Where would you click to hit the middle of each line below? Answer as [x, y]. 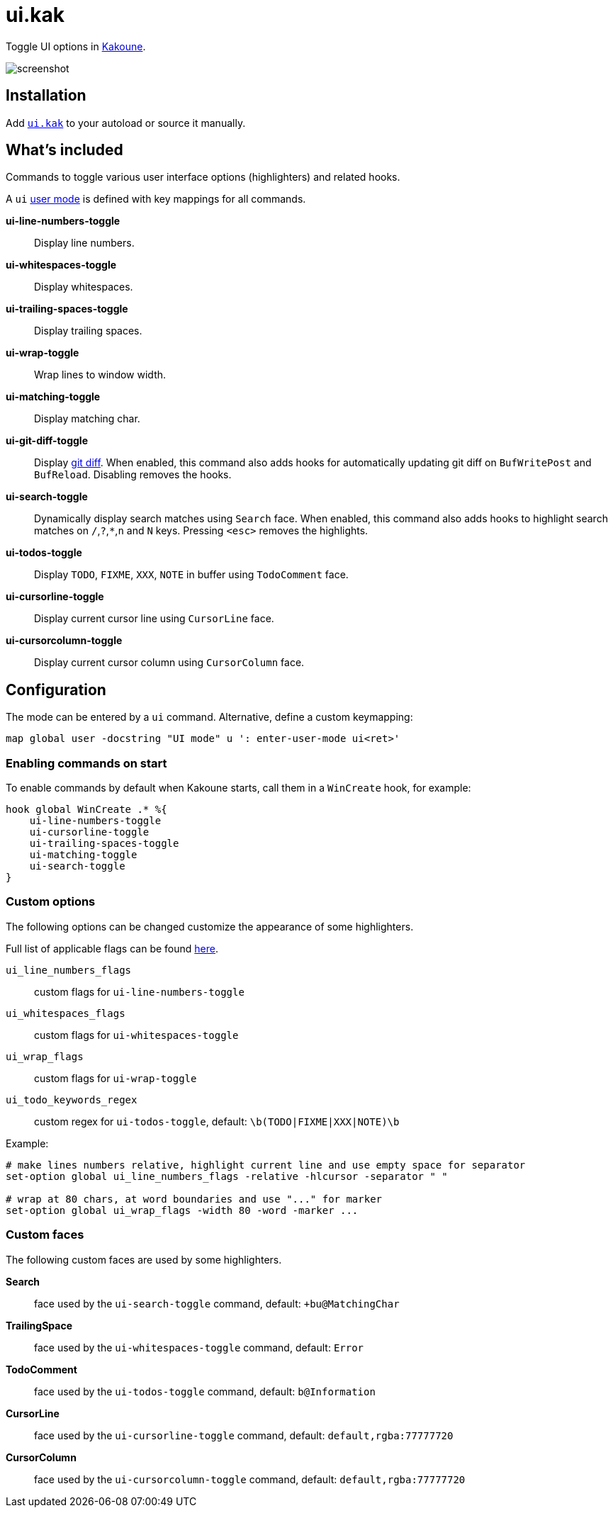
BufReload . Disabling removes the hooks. [133, 475]
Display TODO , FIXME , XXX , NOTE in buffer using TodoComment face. [191, 575]
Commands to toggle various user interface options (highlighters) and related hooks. [203, 177]
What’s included [64, 150]
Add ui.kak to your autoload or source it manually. [126, 123]
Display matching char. [87, 419]
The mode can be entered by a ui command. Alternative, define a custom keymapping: [209, 717]
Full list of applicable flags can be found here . [112, 948]
